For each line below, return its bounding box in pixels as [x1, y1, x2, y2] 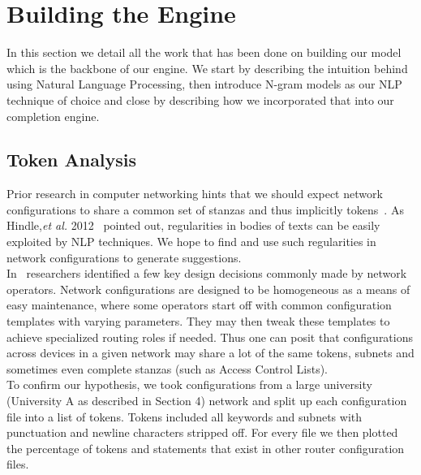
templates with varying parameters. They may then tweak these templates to [6, 313, 390, 330]
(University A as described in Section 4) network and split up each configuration [6, 392, 407, 409]
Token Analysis [6, 147, 137, 172]
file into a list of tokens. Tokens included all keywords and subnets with [6, 408, 363, 425]
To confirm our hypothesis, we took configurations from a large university [6, 376, 372, 393]
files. [6, 456, 29, 473]
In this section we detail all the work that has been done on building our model [6, 44, 402, 61]
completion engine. [6, 107, 100, 124]
